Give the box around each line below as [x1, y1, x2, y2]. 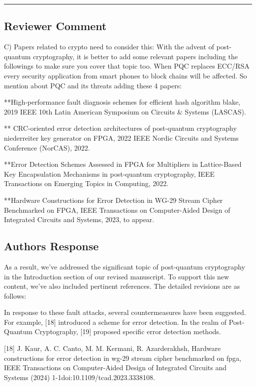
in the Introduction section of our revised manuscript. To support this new [4, 271, 229, 281]
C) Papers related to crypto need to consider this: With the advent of [4, 41, 214, 52]
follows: [4, 290, 27, 301]
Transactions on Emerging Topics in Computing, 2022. [4, 178, 169, 189]
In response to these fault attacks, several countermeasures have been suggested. [4, 307, 246, 317]
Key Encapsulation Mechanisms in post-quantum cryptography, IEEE [4, 168, 215, 179]
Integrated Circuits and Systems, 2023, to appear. [4, 214, 155, 225]
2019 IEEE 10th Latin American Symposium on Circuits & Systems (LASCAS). [4, 106, 246, 116]
